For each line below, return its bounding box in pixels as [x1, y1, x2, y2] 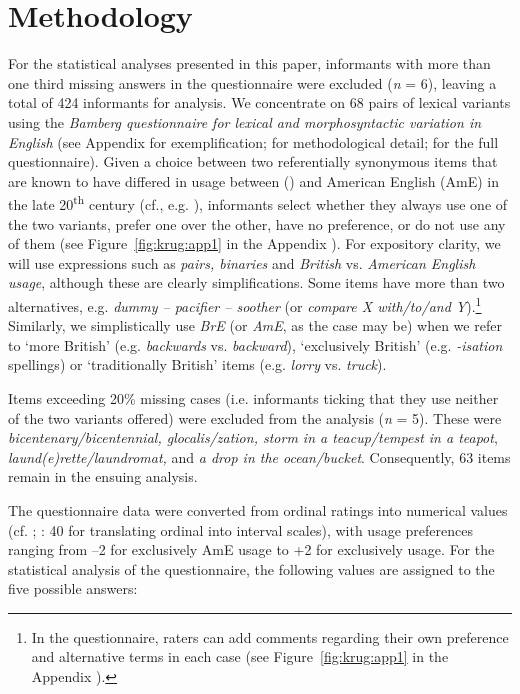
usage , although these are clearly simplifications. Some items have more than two [8, 272, 505, 293]
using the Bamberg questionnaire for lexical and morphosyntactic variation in [8, 111, 482, 132]
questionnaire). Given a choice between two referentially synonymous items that [8, 151, 498, 172]
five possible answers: [8, 578, 138, 599]
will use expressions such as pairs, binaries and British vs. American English [8, 252, 476, 273]
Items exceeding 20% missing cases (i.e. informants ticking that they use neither [8, 387, 499, 408]
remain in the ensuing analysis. [8, 466, 198, 487]
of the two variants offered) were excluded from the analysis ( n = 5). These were [8, 407, 502, 428]
